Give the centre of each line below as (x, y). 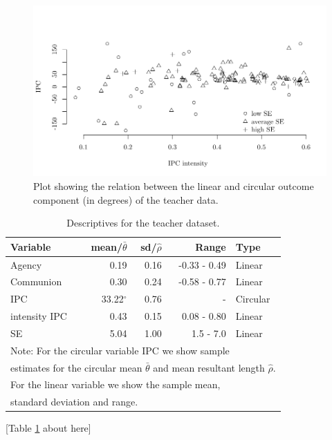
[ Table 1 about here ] (48, 428)
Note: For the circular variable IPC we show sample (120, 350)
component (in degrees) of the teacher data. (126, 199)
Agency (26, 264)
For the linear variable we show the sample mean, (116, 384)
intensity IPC (39, 316)
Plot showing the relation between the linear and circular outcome (174, 185)
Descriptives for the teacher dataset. (143, 223)
